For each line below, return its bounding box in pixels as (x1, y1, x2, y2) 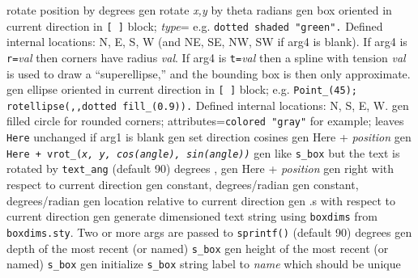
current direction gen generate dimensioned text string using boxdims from (6, 208, 377, 225)
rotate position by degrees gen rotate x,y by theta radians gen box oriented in (6, 2, 392, 18)
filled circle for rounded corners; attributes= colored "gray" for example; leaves (6, 112, 404, 129)
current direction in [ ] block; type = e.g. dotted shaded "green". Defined (6, 17, 383, 34)
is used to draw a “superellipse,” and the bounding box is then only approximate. (6, 65, 411, 82)
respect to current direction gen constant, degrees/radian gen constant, (6, 176, 359, 193)
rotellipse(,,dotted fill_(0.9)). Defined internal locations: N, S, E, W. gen (6, 96, 409, 113)
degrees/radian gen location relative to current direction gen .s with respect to (6, 192, 396, 208)
